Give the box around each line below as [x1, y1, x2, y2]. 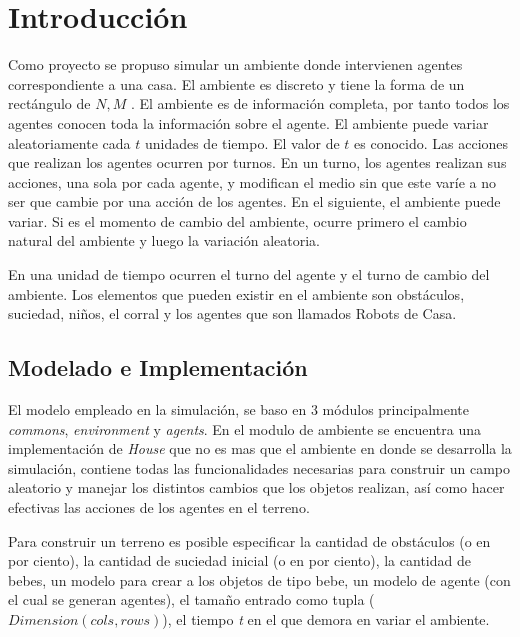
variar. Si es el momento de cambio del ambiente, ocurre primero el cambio [8, 210, 467, 231]
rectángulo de [8, 93, 91, 114]
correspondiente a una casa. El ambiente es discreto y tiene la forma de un [8, 73, 465, 94]
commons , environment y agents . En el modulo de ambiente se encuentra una [8, 418, 481, 439]
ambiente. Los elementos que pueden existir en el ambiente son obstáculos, [8, 283, 465, 304]
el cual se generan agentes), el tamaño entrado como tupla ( [8, 589, 375, 610]
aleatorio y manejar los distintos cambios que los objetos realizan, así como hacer [8, 477, 505, 498]
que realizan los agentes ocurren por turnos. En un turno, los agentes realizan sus [8, 152, 507, 173]
